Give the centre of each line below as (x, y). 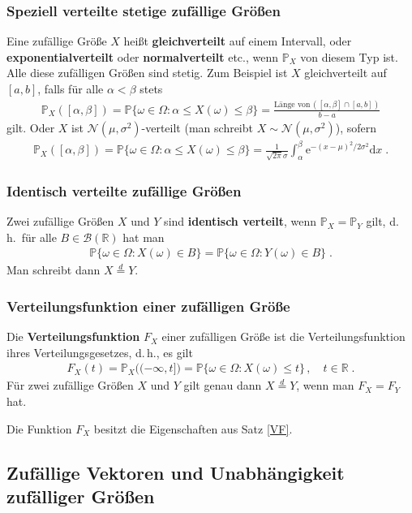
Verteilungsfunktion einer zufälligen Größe (148, 306)
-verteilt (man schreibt (197, 127)
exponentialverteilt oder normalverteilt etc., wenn (143, 56)
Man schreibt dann (54, 270)
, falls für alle (71, 88)
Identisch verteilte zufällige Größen (124, 190)
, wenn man (325, 385)
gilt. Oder (31, 127)
